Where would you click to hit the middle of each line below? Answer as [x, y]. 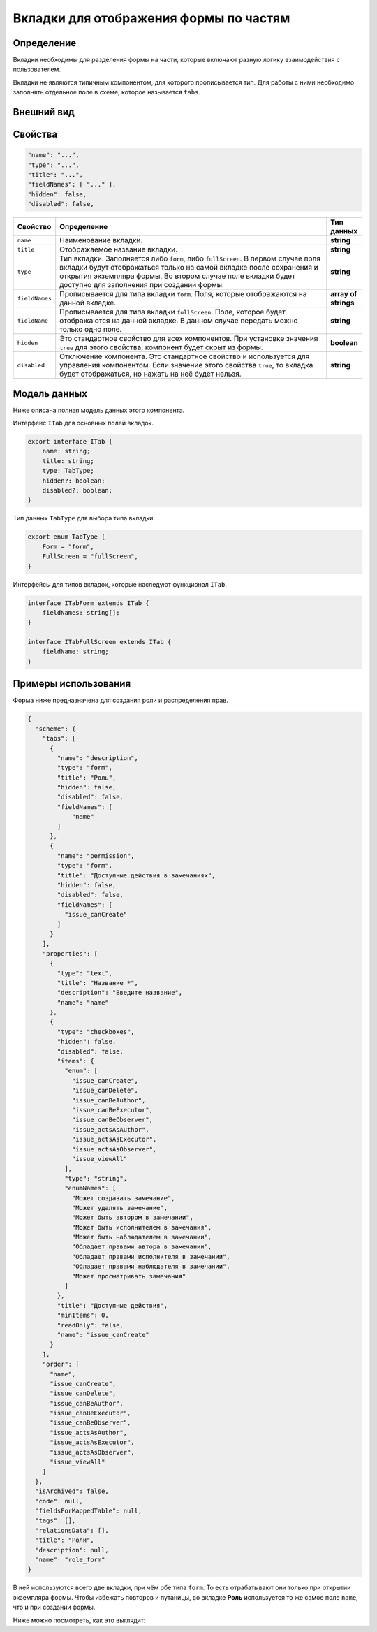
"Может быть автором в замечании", [132, 1218]
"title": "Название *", [98, 983]
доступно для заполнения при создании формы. [142, 285]
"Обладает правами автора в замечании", [142, 1247]
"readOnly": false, [90, 1325]
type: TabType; [68, 471]
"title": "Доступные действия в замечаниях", [136, 875]
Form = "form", [68, 546]
